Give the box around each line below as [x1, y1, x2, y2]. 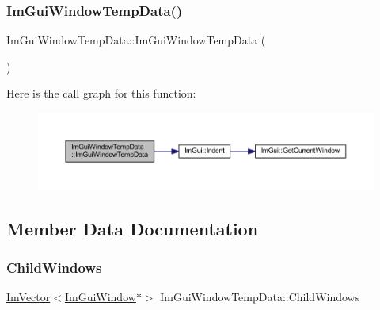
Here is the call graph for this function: [6, 85, 196, 101]
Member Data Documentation [6, 216, 259, 240]
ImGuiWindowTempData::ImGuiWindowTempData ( [6, 32, 266, 48]
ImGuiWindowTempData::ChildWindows [160, 289, 360, 305]
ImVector [6, 289, 51, 305]
